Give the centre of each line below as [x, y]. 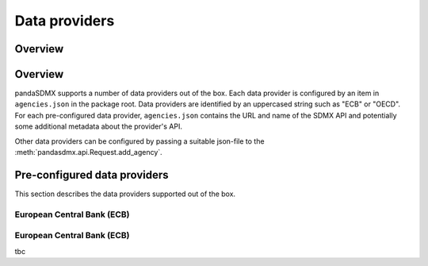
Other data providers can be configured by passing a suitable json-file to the [139, 141]
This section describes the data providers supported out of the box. [125, 194]
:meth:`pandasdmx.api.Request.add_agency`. [88, 152]
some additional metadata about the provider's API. [98, 126]
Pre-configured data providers [92, 175]
